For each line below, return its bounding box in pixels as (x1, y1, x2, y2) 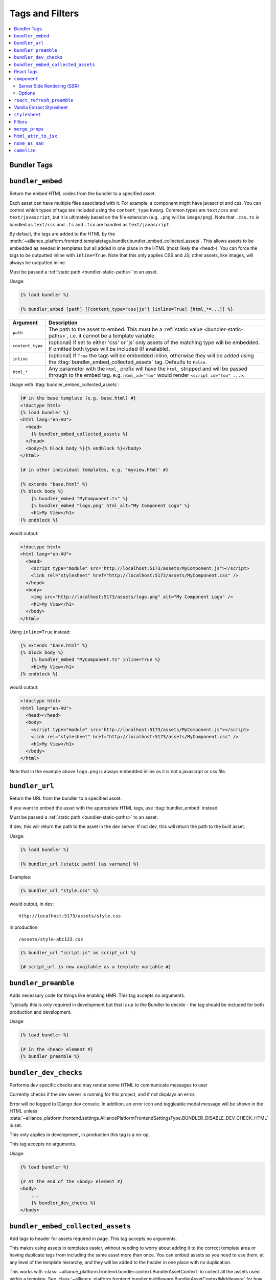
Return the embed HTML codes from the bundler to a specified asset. (9, 190, 156, 197)
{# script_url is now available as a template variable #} (20, 964, 171, 970)
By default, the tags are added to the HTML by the (9, 231, 115, 237)
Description (49, 319, 78, 326)
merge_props (14, 126, 44, 132)
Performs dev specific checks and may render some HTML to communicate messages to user (9, 1082, 208, 1088)
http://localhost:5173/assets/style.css (18, 913, 121, 919)
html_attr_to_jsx (14, 133, 57, 139)
